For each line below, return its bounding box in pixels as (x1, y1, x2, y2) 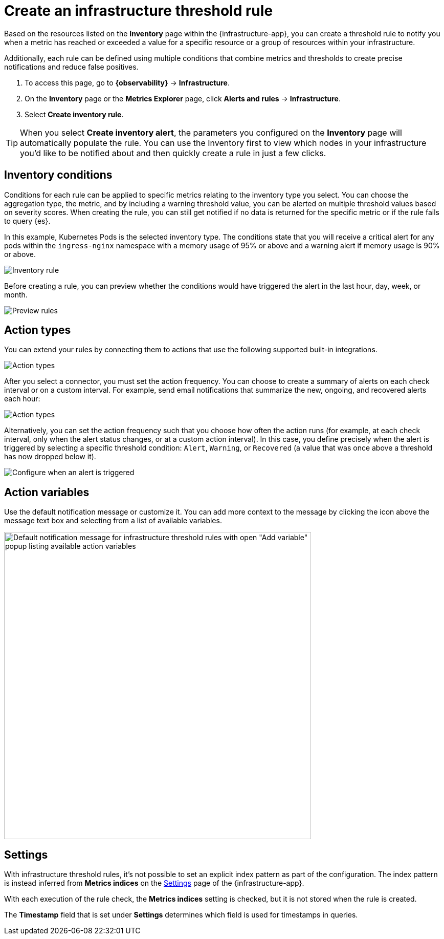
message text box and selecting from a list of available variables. (4, 516, 222, 525)
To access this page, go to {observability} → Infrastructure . (25, 78, 230, 87)
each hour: (4, 394, 40, 403)
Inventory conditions (4, 168, 113, 182)
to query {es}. (4, 216, 51, 225)
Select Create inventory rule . (25, 110, 124, 119)
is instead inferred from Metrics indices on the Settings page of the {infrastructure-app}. (4, 879, 304, 888)
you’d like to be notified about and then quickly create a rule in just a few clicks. (20, 147, 326, 158)
